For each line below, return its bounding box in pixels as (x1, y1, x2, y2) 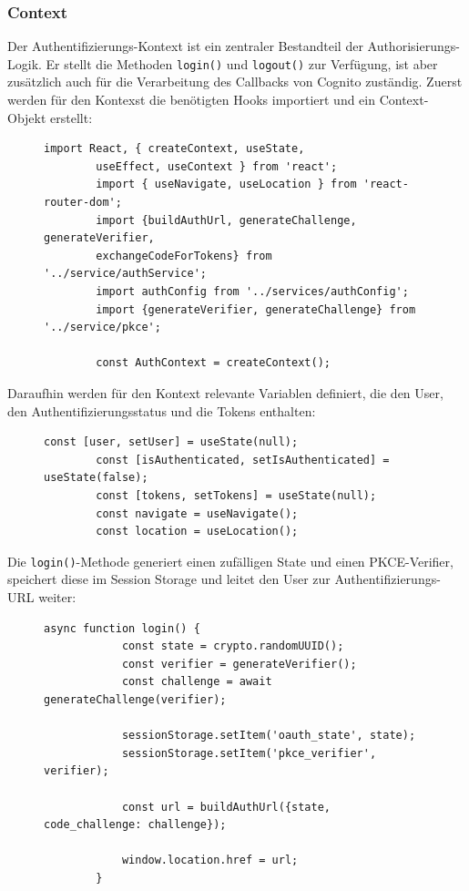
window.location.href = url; (121, 854, 299, 867)
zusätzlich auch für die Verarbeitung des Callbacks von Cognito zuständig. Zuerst (7, 72, 463, 91)
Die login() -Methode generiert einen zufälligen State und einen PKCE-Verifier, (7, 551, 454, 570)
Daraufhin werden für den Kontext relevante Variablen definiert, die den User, (7, 383, 444, 402)
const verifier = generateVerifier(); (121, 657, 357, 671)
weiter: (38, 587, 76, 606)
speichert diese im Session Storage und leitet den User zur (7, 569, 331, 589)
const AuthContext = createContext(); (96, 356, 331, 370)
